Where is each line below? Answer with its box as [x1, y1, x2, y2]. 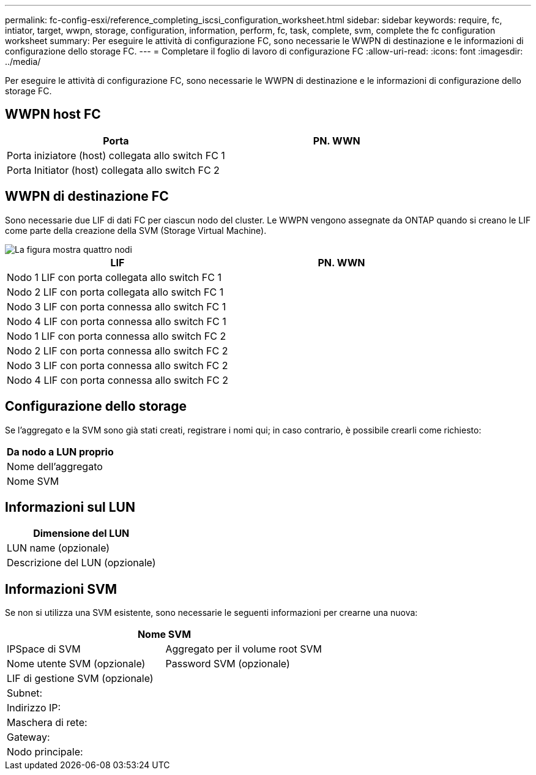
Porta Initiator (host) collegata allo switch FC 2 [7, 163, 220, 176]
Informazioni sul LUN [5, 499, 135, 515]
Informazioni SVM [5, 581, 117, 597]
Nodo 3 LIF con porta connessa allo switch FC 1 [7, 300, 226, 313]
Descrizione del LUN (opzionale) [7, 556, 156, 569]
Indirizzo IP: [7, 702, 61, 714]
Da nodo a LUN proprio [7, 445, 114, 458]
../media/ [5, 56, 41, 67]
